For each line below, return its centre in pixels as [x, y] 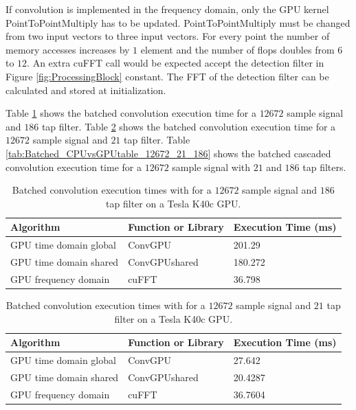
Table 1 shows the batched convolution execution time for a [131, 113]
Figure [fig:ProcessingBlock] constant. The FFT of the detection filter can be [167, 76]
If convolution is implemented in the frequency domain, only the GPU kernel [167, 9]
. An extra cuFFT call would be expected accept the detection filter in [176, 63]
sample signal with [211, 167]
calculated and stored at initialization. [86, 90]
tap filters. [324, 167]
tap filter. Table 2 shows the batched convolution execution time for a [189, 126]
